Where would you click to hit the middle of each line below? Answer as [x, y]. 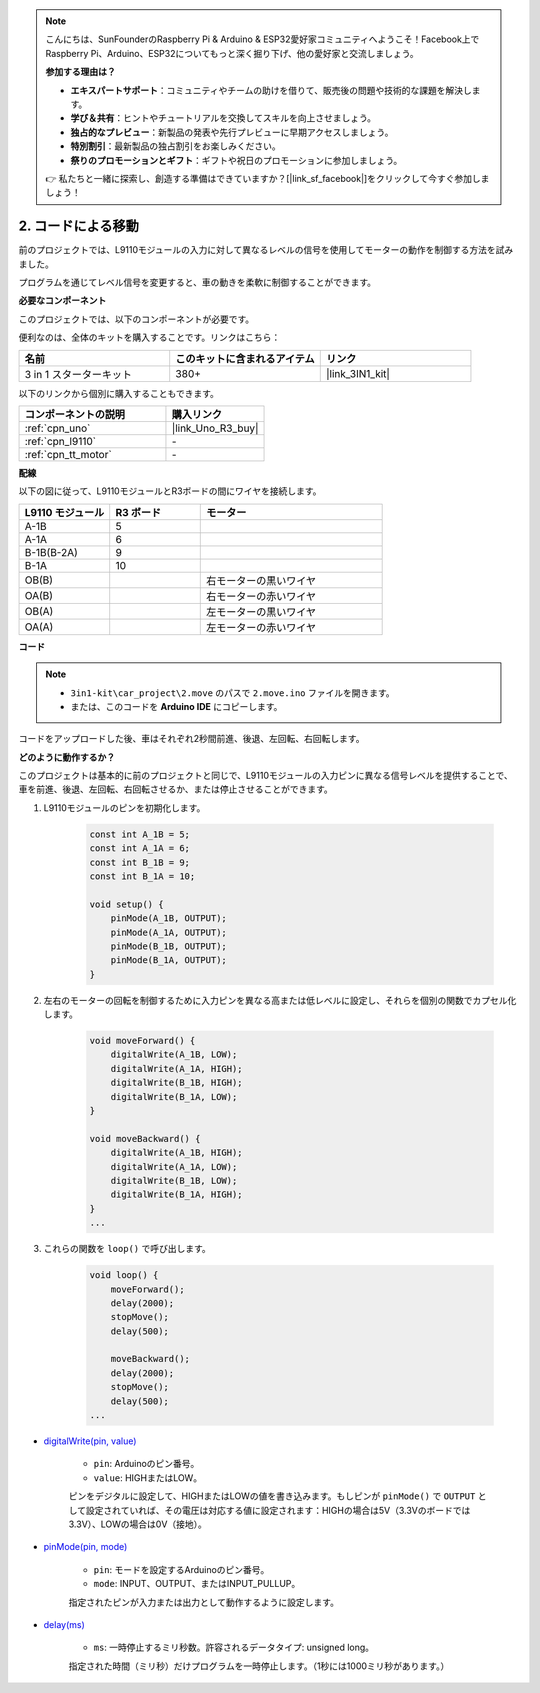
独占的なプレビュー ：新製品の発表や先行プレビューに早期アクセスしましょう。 [232, 132]
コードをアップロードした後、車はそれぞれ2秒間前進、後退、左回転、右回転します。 [191, 739]
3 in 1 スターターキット [78, 374]
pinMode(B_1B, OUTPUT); [168, 946]
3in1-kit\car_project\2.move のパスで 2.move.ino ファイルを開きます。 [232, 692]
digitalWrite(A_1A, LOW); [174, 1166]
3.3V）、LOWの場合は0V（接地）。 [137, 1524]
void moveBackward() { [145, 1138]
